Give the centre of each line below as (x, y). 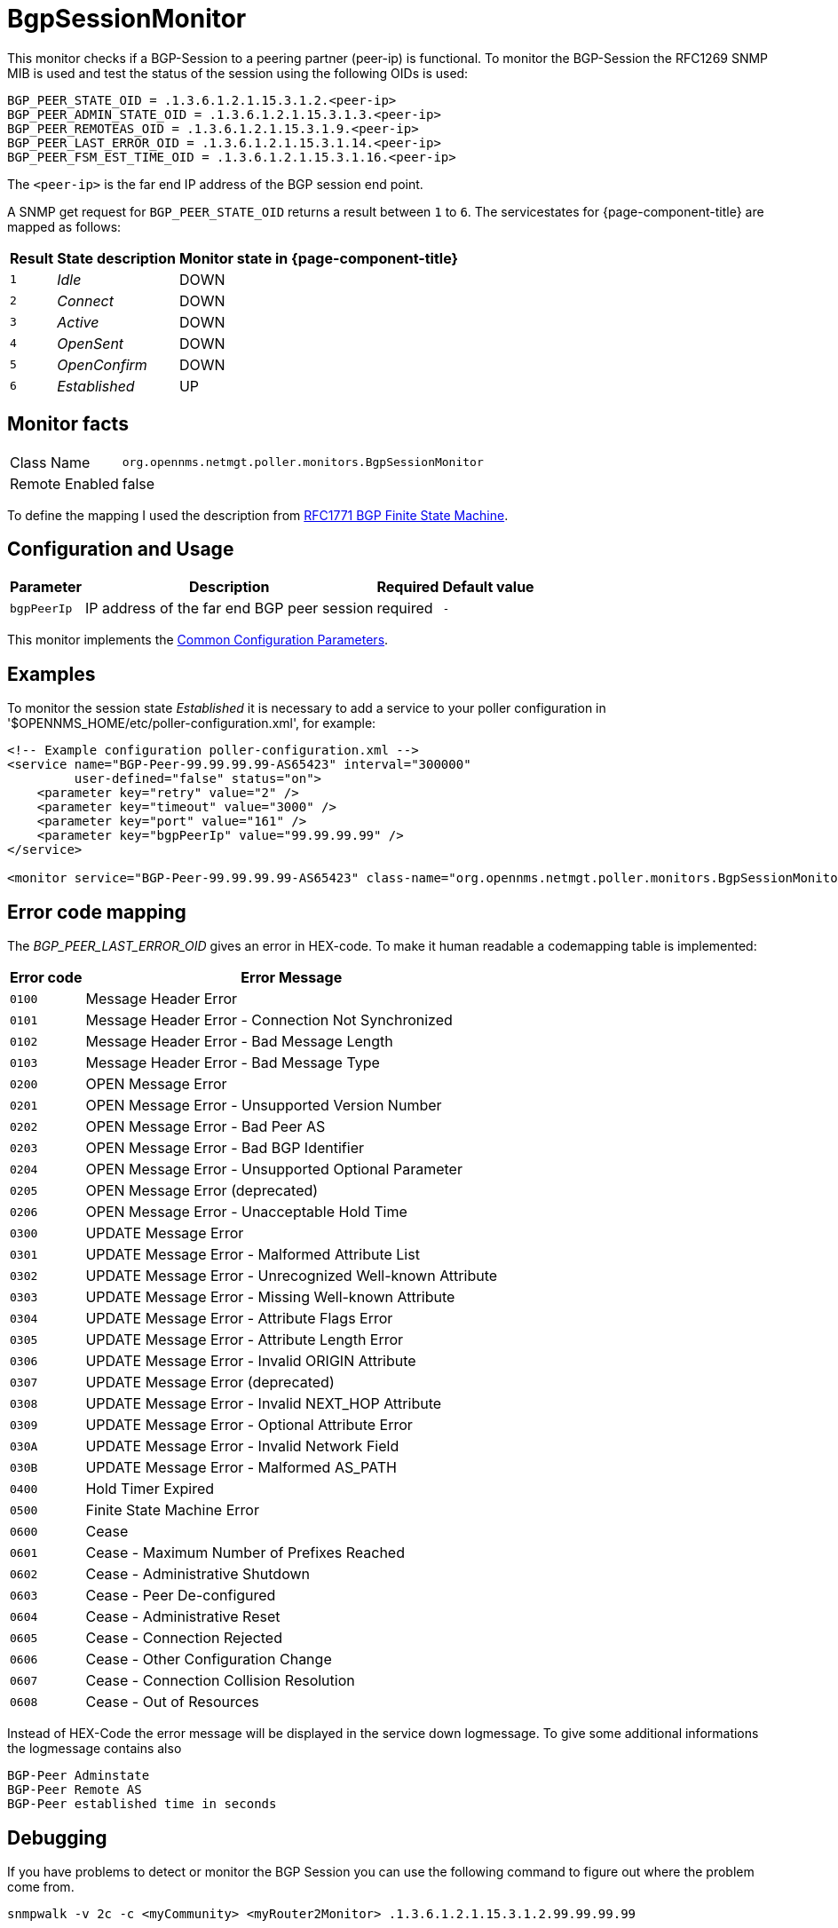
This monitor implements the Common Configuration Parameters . (198, 640)
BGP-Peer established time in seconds (142, 1804)
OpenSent (91, 343)
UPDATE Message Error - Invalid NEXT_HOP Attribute (264, 1404)
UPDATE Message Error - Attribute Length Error (245, 1340)
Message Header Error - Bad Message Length (239, 1042)
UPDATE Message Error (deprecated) (210, 1383)
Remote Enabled (64, 483)
